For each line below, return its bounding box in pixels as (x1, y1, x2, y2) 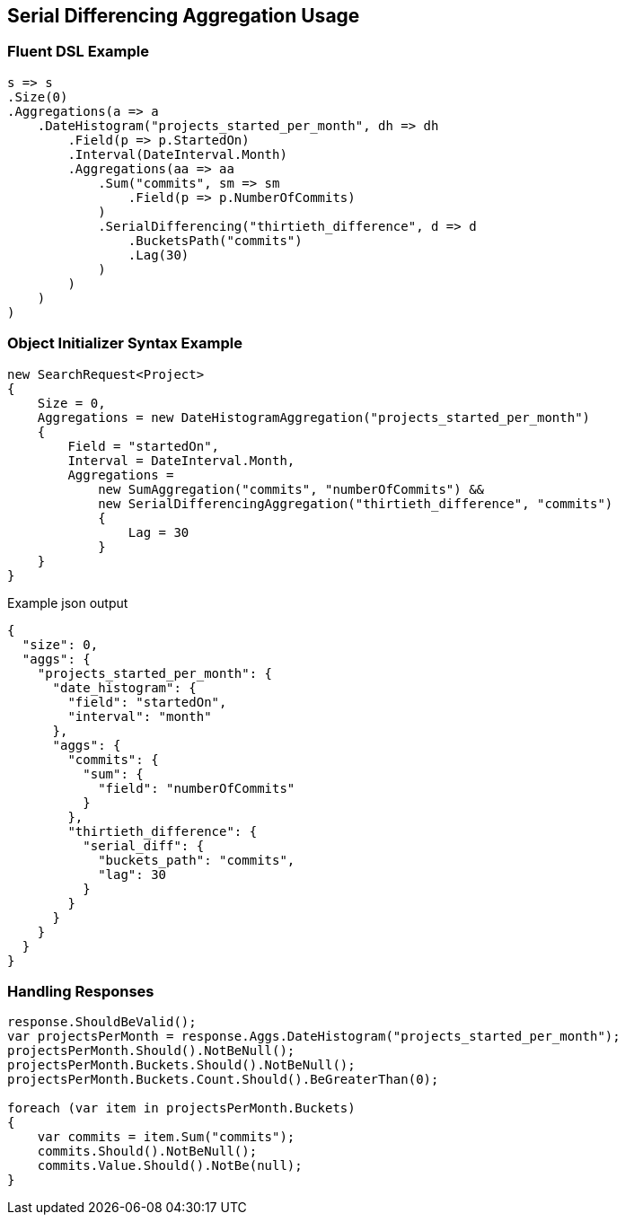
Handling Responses (7, 981, 154, 1000)
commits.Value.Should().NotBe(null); (37, 1158, 303, 1174)
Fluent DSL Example (7, 42, 149, 61)
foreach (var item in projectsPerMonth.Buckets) (7, 1101, 356, 1116)
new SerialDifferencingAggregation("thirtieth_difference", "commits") (98, 496, 613, 511)
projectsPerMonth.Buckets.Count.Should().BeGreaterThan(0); (7, 1072, 439, 1087)
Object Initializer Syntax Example (7, 334, 242, 353)
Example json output (7, 594, 128, 611)
